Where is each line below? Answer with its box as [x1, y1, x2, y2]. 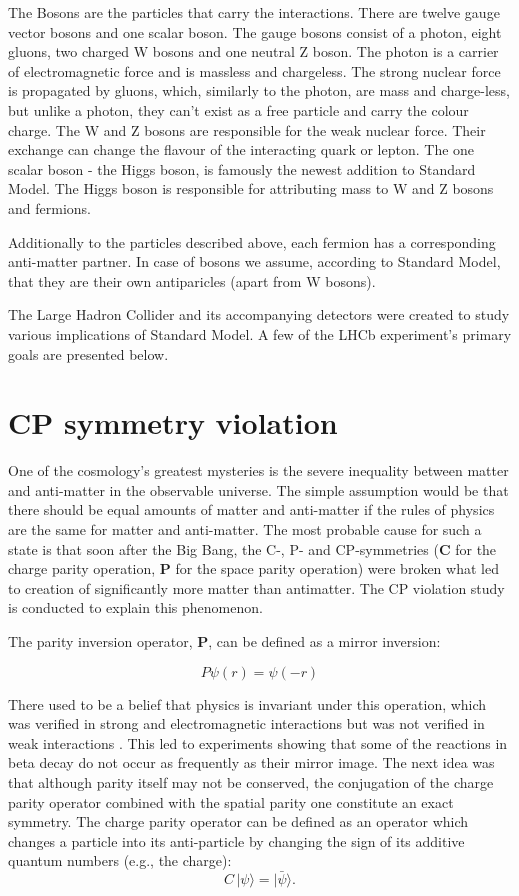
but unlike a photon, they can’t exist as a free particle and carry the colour [8, 99, 469, 120]
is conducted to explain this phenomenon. [8, 597, 263, 618]
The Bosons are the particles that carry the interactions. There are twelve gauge [8, 2, 500, 22]
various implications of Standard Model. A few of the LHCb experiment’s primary [8, 323, 512, 344]
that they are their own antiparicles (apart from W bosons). [8, 270, 376, 291]
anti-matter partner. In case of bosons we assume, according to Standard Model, [8, 251, 501, 272]
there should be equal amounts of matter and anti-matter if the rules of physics [8, 499, 495, 520]
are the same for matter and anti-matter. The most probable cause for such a [8, 519, 482, 539]
